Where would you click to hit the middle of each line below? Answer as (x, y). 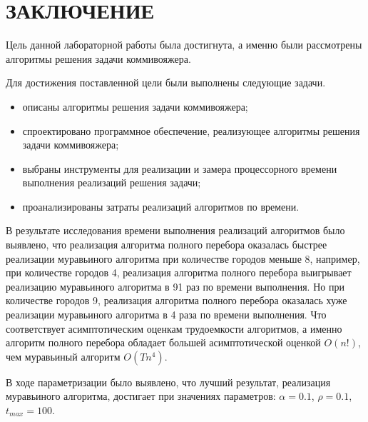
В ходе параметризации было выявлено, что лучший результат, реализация (168, 382)
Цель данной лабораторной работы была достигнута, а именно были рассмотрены (184, 45)
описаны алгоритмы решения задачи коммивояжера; (135, 106)
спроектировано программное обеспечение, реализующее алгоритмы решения (191, 130)
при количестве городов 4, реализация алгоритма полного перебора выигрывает (179, 272)
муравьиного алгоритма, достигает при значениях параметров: (141, 396)
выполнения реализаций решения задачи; (112, 182)
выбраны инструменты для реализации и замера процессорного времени (180, 168)
